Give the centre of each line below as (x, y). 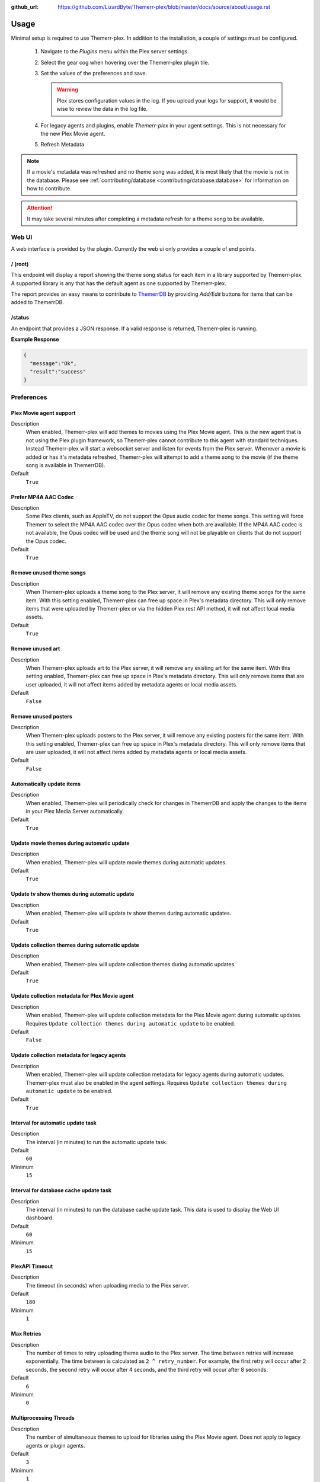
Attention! (40, 208)
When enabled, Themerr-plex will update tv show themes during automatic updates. (129, 914)
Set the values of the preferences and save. (94, 74)
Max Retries (26, 1334)
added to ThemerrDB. (38, 302)
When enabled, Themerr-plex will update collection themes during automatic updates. (131, 964)
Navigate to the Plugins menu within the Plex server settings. (115, 52)
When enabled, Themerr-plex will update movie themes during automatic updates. (127, 862)
